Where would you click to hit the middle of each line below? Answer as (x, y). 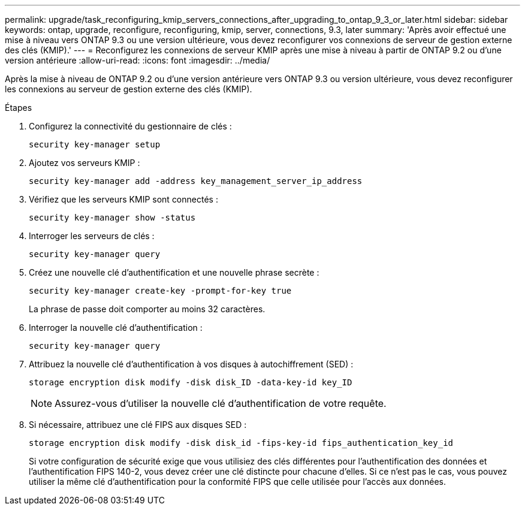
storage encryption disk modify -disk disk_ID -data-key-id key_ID (191, 382)
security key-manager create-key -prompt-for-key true (160, 291)
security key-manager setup (95, 144)
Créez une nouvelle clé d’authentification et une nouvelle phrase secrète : (174, 272)
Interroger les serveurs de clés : (92, 236)
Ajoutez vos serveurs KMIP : (85, 163)
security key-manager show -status (112, 218)
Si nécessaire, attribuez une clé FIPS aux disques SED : (138, 425)
